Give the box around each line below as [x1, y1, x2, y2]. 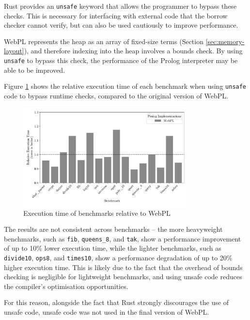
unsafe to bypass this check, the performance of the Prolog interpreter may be [4, 55, 238, 65]
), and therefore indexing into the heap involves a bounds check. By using [24, 46, 243, 56]
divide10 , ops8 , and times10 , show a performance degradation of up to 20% [4, 252, 233, 262]
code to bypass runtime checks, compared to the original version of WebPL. [4, 90, 228, 100]
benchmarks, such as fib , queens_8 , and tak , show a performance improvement [4, 233, 241, 243]
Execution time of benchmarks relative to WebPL [23, 208, 171, 218]
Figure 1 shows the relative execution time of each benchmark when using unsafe [4, 81, 247, 91]
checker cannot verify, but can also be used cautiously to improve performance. [4, 20, 238, 30]
